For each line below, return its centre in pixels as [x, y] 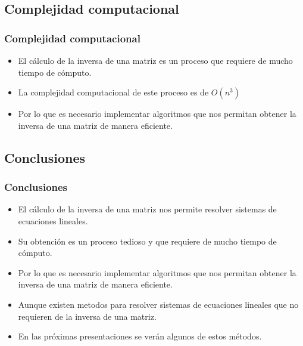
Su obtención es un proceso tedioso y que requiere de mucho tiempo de [147, 241]
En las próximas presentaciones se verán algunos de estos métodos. [140, 336]
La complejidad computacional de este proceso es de [113, 92]
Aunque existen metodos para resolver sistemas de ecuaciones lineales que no [158, 304]
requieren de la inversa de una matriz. [87, 316]
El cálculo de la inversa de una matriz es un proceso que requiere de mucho [155, 60]
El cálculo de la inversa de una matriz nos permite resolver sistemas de [147, 209]
